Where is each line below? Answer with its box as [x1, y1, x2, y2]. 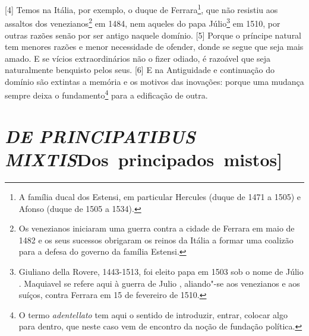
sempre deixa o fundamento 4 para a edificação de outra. [5, 87, 208, 102]
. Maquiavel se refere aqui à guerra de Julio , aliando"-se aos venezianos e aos [18, 277, 300, 289]
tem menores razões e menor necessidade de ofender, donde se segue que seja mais [5, 40, 304, 53]
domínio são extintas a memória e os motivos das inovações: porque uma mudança [5, 75, 304, 87]
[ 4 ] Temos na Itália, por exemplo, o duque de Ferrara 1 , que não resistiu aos [5, 2, 278, 15]
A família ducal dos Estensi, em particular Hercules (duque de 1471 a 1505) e [18, 191, 301, 203]
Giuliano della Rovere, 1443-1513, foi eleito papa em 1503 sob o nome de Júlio [18, 265, 304, 277]
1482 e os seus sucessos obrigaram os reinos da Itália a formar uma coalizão [18, 233, 294, 246]
